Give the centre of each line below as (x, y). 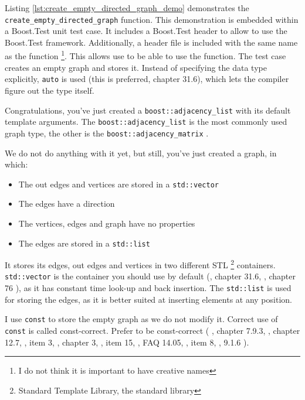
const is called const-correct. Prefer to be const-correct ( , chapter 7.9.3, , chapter (152, 330)
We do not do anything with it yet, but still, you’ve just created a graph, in (141, 153)
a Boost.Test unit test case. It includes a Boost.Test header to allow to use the (146, 31)
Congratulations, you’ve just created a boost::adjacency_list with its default (148, 110)
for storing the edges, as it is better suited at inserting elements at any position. (148, 299)
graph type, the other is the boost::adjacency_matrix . (107, 133)
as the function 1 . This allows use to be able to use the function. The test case (145, 55)
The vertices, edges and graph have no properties (107, 223)
